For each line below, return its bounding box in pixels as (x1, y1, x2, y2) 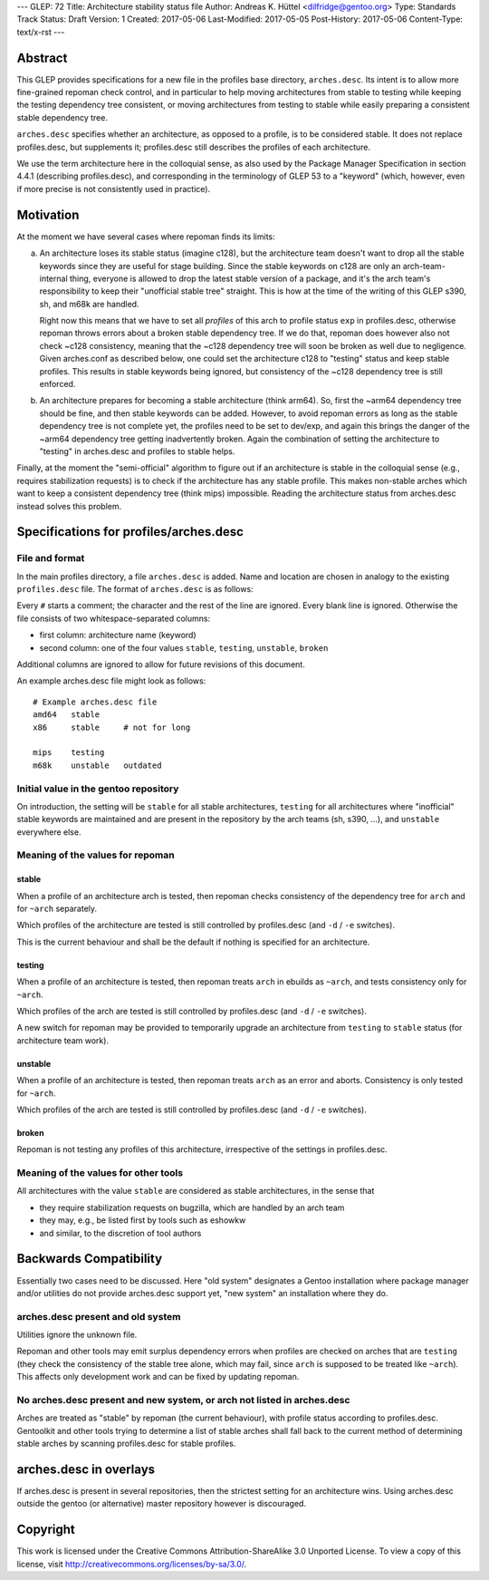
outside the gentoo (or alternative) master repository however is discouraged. (16, 1498, 307, 1509)
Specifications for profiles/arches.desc (16, 524, 244, 539)
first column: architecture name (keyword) (39, 630, 197, 641)
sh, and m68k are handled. (39, 298, 139, 309)
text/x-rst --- (16, 26, 65, 37)
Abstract (16, 50, 68, 65)
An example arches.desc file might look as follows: (16, 675, 206, 686)
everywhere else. (16, 826, 81, 838)
